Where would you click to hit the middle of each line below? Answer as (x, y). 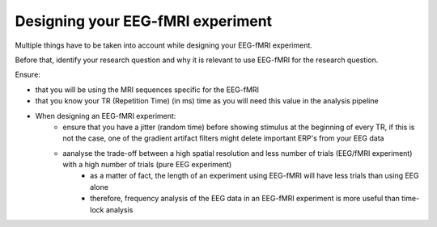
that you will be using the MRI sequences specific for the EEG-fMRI (147, 90)
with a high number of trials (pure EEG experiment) (147, 165)
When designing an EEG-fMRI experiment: (106, 116)
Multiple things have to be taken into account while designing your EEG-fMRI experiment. (164, 45)
